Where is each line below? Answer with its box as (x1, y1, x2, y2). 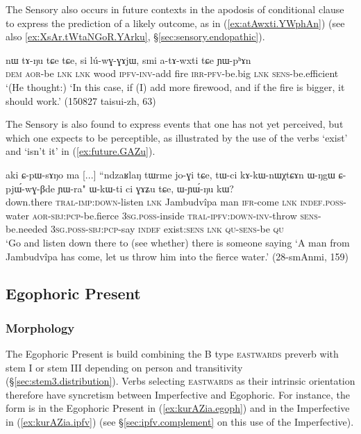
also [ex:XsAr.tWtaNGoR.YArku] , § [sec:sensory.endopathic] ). (6, 29, 265, 44)
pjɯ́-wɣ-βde (6, 181, 55, 195)
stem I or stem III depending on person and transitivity (6, 360, 243, 374)
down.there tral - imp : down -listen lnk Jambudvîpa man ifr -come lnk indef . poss (6, 194, 344, 209)
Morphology (6, 319, 75, 336)
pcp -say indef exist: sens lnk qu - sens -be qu (103, 222, 284, 236)
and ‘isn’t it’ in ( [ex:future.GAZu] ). (6, 144, 156, 158)
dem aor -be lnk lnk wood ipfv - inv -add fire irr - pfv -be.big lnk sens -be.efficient (6, 66, 339, 81)
